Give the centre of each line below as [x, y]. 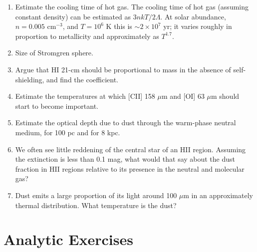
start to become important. [57, 106]
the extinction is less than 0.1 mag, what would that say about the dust [125, 159]
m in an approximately [218, 195]
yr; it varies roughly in [198, 26]
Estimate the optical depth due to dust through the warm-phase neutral [126, 123]
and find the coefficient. [83, 79]
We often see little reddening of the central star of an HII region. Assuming [130, 149]
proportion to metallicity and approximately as [87, 36]
